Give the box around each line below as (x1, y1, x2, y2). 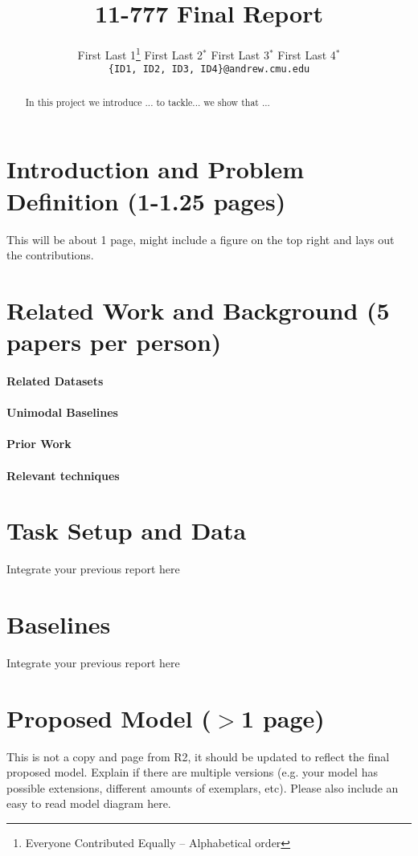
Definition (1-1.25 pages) (6, 184, 286, 217)
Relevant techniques (6, 467, 120, 483)
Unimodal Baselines (6, 404, 118, 421)
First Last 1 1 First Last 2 (77, 44, 203, 63)
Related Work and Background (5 (6, 293, 390, 326)
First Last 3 (211, 46, 269, 63)
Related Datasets (6, 372, 104, 389)
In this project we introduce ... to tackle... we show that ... (25, 95, 270, 108)
